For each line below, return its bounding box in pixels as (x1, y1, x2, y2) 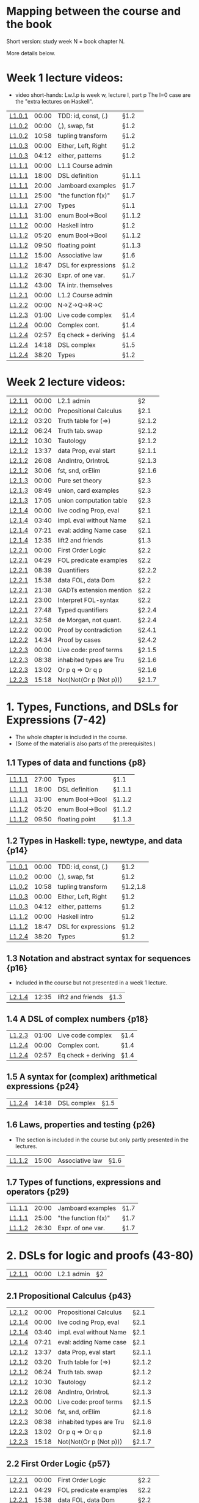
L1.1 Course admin (57, 161, 113, 170)
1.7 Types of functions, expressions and (6, 1177, 161, 1187)
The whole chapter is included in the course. (15, 733, 128, 740)
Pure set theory (57, 476, 102, 485)
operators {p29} (6, 1187, 70, 1197)
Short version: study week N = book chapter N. (6, 37, 125, 45)
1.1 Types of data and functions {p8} (6, 758, 147, 768)
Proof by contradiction (57, 625, 122, 634)
